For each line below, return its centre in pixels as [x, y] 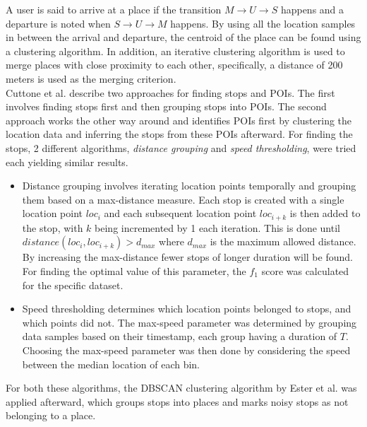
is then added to [325, 213]
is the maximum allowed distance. [283, 241]
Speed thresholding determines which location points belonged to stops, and [187, 309]
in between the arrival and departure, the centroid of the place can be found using [183, 37]
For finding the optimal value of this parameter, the [134, 270]
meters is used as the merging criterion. [91, 78]
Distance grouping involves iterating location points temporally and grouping [189, 186]
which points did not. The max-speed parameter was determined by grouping [189, 322]
